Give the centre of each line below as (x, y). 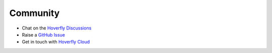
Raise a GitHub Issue (44, 34)
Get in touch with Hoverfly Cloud (56, 42)
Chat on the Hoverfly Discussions (57, 28)
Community (35, 13)
